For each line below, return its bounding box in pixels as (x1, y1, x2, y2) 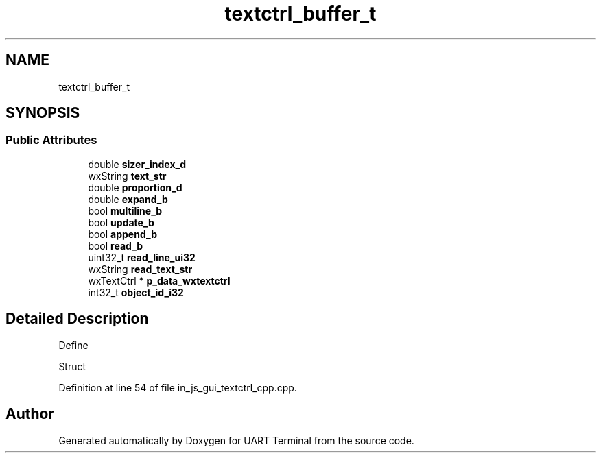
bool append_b (88, 228, 157, 240)
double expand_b (88, 193, 168, 205)
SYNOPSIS (5, 104, 80, 122)
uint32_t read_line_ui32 (88, 251, 196, 263)
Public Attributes (5, 133, 97, 147)
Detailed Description (5, 310, 149, 328)
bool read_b (88, 239, 143, 252)
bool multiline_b (88, 204, 163, 217)
